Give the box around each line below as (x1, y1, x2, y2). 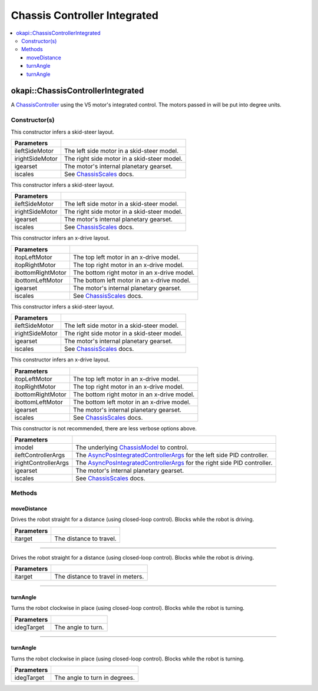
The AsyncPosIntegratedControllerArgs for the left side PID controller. (75, 451, 269, 459)
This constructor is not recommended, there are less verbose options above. (11, 424, 197, 432)
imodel (14, 443, 34, 451)
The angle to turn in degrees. (54, 674, 135, 682)
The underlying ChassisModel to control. (75, 443, 188, 451)
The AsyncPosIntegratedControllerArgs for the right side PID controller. (75, 459, 273, 467)
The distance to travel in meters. (54, 573, 144, 581)
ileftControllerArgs (14, 451, 65, 459)
